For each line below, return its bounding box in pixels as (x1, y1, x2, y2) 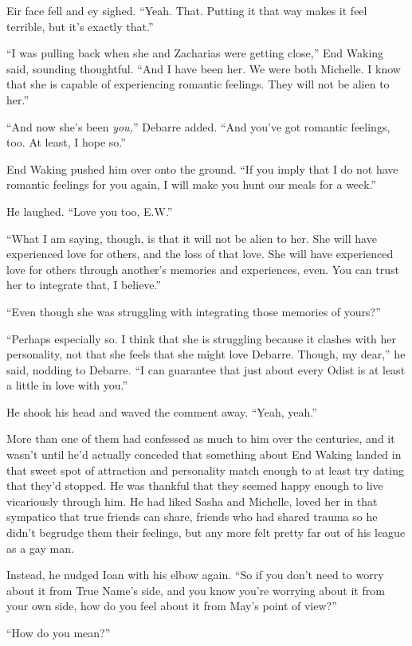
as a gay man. (6, 539, 74, 556)
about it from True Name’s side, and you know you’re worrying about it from (6, 581, 385, 598)
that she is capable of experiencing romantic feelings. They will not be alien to (6, 76, 390, 92)
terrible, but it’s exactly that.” (6, 18, 154, 34)
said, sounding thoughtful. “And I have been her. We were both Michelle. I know (6, 60, 401, 76)
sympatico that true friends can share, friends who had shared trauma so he (6, 508, 378, 525)
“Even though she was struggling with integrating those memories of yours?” (6, 303, 381, 319)
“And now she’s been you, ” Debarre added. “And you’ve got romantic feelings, (6, 118, 390, 135)
